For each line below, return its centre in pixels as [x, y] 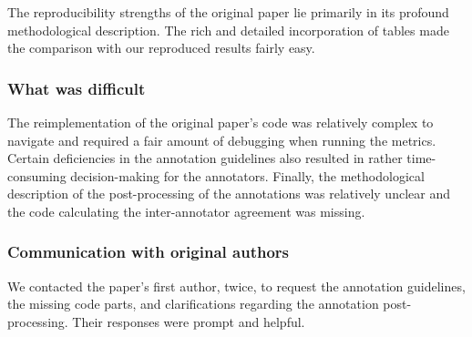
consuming [37, 175]
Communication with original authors [148, 252]
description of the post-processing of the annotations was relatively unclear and [229, 194]
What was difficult [77, 88]
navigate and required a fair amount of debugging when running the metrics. [222, 140]
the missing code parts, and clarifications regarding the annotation [193, 304]
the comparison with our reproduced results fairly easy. [161, 48]
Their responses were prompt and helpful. [189, 321]
